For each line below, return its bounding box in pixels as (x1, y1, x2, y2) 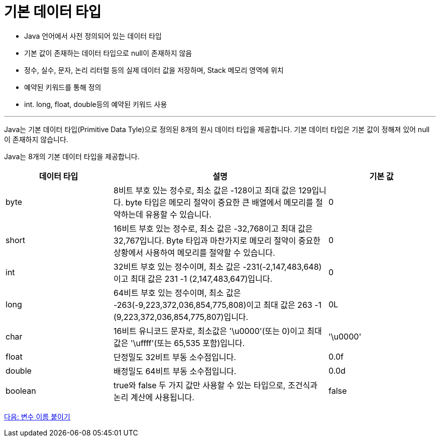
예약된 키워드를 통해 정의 (24, 82, 101, 91)
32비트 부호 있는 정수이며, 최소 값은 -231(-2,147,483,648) (114, 261, 322, 272)
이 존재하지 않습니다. (4, 135, 68, 144)
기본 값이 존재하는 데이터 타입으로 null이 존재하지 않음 (24, 48, 192, 57)
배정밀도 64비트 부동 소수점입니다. (114, 366, 237, 376)
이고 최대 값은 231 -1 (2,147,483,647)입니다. (114, 273, 273, 284)
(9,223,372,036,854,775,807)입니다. (114, 311, 249, 322)
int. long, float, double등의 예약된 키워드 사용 (24, 99, 167, 108)
